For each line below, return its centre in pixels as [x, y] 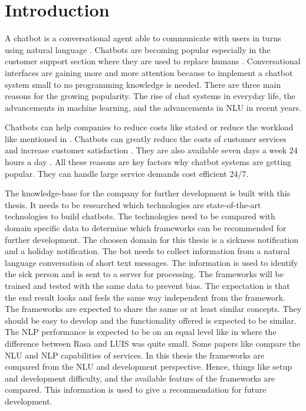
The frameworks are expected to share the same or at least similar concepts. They [153, 309]
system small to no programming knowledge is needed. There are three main [143, 84]
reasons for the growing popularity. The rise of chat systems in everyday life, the [150, 96]
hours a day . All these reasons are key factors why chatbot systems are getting [148, 162]
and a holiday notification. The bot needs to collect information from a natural [147, 251]
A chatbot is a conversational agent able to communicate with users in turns [143, 38]
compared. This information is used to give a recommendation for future [136, 389]
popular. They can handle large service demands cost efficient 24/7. [127, 173]
